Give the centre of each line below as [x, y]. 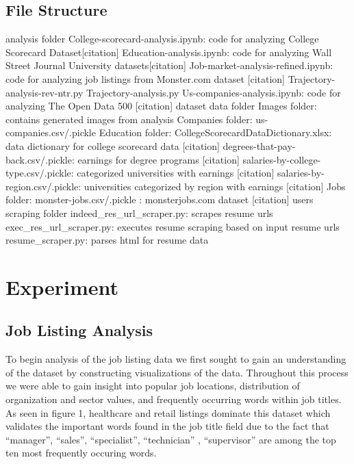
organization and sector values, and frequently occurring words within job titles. [174, 399]
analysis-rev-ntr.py [45, 92]
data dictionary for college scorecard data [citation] [113, 145]
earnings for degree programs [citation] [159, 159]
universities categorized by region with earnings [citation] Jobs [215, 186]
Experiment [62, 286]
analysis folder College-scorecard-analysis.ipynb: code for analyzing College [162, 39]
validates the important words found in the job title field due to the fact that [167, 426]
